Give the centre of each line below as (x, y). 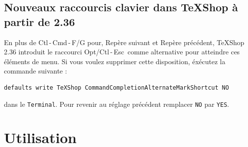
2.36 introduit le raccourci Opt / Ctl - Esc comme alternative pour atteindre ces (122, 52)
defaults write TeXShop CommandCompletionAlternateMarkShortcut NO (117, 87)
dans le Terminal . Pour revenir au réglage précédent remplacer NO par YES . (117, 104)
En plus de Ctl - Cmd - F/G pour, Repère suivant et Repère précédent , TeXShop (124, 42)
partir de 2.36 (40, 21)
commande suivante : (36, 71)
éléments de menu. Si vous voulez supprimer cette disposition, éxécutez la (115, 61)
